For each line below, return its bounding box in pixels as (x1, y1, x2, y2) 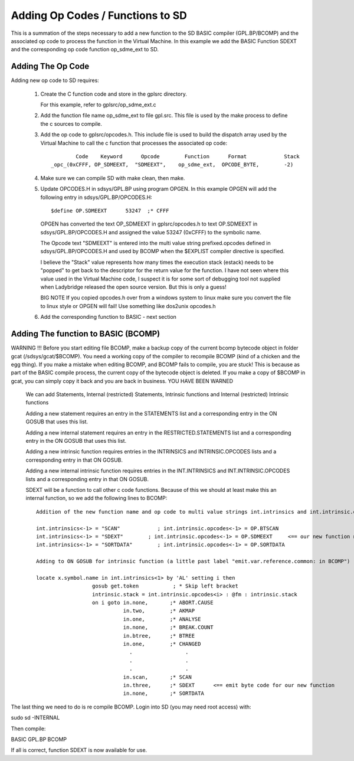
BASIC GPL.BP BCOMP (11, 736, 67, 743)
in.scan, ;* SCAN (123, 674, 192, 680)
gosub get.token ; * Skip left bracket (91, 583, 238, 590)
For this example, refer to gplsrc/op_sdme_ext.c (40, 101, 156, 109)
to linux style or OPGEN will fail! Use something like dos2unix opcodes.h (40, 302, 216, 309)
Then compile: (11, 725, 46, 732)
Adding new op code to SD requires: (11, 77, 100, 84)
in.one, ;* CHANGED (123, 641, 201, 648)
